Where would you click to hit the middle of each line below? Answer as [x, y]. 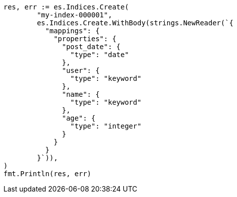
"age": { [79, 118]
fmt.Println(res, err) [48, 174]
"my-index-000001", [75, 15]
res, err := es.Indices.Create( [66, 7]
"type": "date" [99, 55]
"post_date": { [91, 47]
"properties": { [85, 39]
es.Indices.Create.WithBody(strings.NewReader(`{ [135, 23]
